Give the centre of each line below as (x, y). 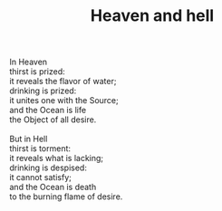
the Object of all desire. (53, 120)
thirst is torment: (40, 149)
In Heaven (29, 62)
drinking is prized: (43, 91)
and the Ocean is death (53, 187)
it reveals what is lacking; (57, 158)
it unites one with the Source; (64, 101)
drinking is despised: (48, 168)
